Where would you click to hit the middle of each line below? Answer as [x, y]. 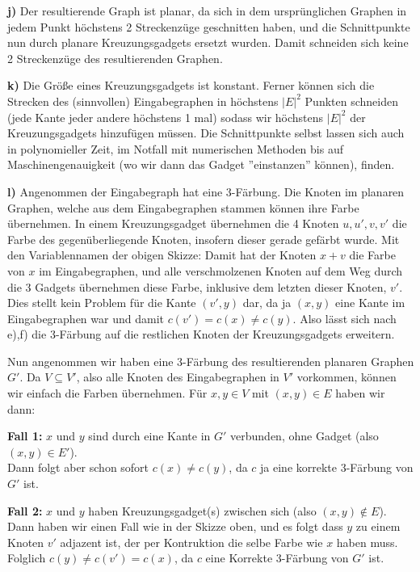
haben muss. [367, 542]
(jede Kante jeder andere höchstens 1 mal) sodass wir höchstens [166, 117]
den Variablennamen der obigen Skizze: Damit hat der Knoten [162, 255]
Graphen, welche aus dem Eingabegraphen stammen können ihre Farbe [183, 207]
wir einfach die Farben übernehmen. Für [107, 393]
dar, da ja [267, 303]
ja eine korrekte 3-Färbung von [337, 467]
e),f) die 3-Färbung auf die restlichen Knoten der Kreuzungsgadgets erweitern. [201, 334]
